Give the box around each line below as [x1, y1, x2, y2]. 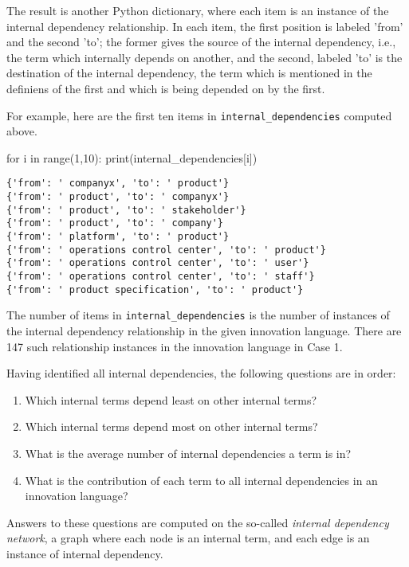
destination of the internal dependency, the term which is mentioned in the [6, 65, 372, 81]
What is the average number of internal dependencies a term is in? [25, 444, 352, 461]
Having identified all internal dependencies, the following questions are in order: [6, 365, 396, 381]
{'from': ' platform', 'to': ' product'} [6, 231, 230, 243]
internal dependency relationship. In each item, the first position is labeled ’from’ [6, 18, 403, 34]
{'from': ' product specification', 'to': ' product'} [6, 283, 304, 295]
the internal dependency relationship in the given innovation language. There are [6, 322, 402, 338]
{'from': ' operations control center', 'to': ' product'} [6, 244, 326, 256]
